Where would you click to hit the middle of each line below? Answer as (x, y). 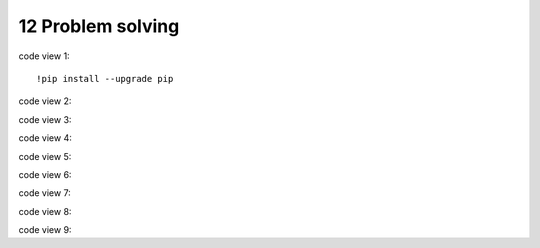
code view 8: (45, 211)
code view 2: (45, 101)
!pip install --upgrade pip (105, 78)
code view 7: (45, 193)
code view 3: (45, 119)
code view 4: (45, 138)
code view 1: (44, 56)
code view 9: (45, 230)
